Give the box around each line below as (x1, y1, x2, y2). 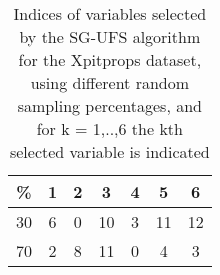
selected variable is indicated (9, 140, 210, 163)
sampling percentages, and (17, 94, 202, 117)
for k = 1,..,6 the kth (36, 117, 183, 140)
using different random (30, 71, 190, 94)
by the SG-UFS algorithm (19, 25, 201, 48)
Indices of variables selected (13, 2, 207, 25)
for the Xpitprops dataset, (18, 48, 202, 71)
